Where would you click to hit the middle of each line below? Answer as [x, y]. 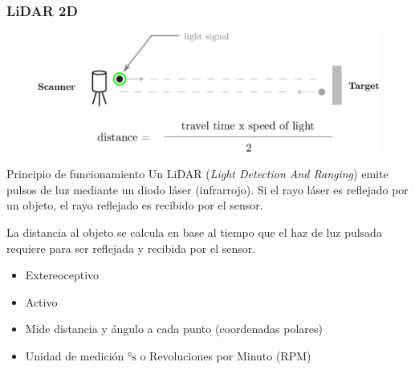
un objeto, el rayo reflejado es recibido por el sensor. [135, 205]
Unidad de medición [75, 355]
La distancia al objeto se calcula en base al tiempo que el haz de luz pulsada [194, 232]
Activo [41, 301]
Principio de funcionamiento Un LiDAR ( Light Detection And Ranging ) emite [197, 174]
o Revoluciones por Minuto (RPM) [226, 355]
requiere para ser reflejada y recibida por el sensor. [131, 248]
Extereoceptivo [62, 275]
